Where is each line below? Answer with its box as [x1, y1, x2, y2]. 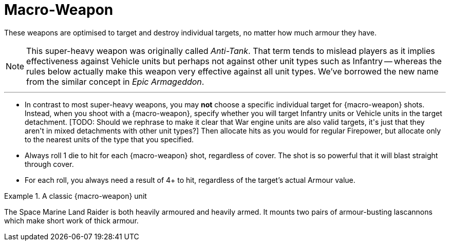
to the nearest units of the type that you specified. [25, 135, 194, 144]
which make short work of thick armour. [4, 216, 139, 225]
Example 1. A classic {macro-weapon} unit [4, 191, 147, 200]
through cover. [25, 159, 74, 168]
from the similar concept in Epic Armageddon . [26, 76, 204, 87]
